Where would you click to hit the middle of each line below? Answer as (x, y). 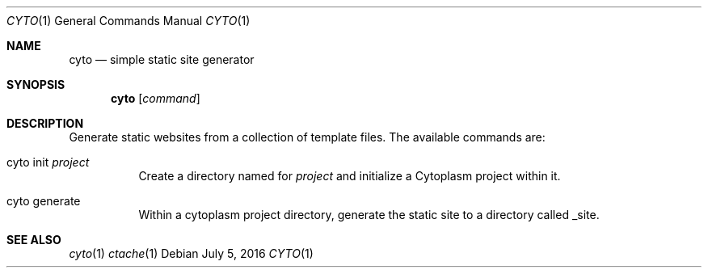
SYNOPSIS (36, 84)
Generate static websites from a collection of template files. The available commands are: (307, 137)
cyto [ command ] (156, 98)
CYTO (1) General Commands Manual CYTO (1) (129, 21)
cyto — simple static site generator (162, 59)
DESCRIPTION (45, 123)
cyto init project (48, 162)
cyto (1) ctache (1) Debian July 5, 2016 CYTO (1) (191, 253)
